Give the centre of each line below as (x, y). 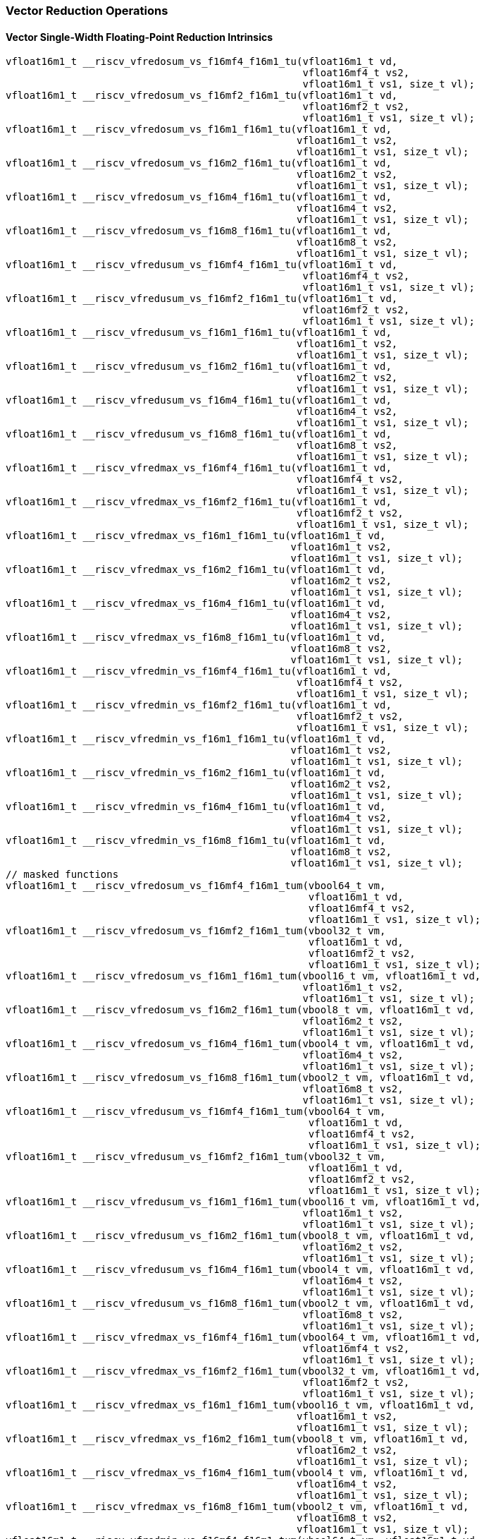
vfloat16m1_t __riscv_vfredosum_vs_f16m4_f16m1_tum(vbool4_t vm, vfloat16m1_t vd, (240, 1044)
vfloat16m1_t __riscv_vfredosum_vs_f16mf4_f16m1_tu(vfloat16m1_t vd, (202, 62)
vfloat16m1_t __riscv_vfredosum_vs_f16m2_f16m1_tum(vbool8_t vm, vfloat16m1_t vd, (240, 1010)
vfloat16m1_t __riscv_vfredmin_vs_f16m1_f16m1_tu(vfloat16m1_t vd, (196, 739)
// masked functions (62, 875)
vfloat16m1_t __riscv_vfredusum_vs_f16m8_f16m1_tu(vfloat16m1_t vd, (199, 434)
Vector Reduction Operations (87, 11)
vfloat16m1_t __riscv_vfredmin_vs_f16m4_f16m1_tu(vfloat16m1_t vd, (196, 807)
